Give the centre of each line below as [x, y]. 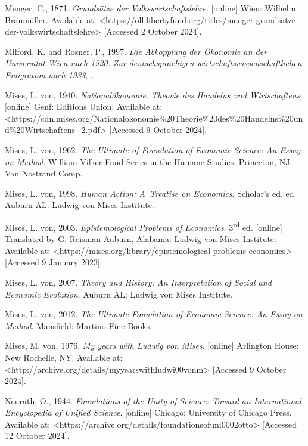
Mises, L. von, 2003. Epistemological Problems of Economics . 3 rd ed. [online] [144, 226]
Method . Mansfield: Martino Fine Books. [79, 325]
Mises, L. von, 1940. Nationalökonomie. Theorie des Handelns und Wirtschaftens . [154, 95]
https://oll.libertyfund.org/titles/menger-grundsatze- [202, 19]
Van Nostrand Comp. [44, 173]
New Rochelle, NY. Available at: [64, 357]
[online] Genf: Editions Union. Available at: [84, 106]
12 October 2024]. [37, 436]
